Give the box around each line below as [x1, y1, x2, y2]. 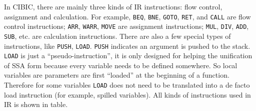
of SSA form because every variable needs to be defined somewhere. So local [4, 60, 237, 70]
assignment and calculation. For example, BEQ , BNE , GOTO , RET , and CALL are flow [4, 11, 251, 21]
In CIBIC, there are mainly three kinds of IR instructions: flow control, [4, 1, 222, 11]
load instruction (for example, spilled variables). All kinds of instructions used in [4, 89, 251, 100]
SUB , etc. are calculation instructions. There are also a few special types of [4, 30, 231, 41]
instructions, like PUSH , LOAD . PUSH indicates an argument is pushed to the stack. [4, 40, 250, 51]
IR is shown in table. [4, 99, 68, 110]
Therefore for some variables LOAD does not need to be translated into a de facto [4, 80, 250, 90]
